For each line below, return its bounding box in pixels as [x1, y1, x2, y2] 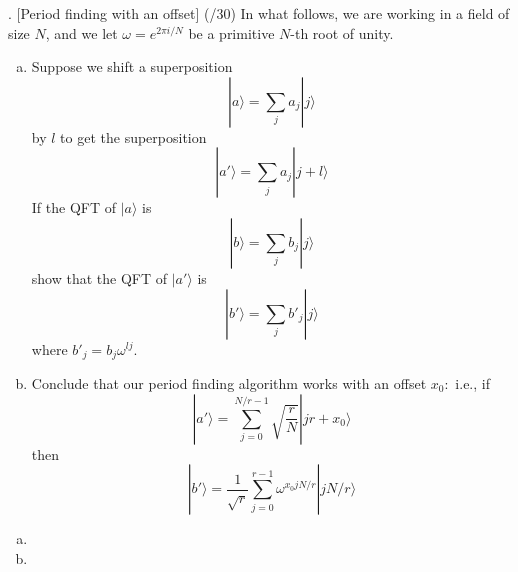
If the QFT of [31, 197, 116, 218]
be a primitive [188, 22, 275, 43]
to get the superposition [60, 126, 207, 147]
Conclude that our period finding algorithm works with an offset [31, 373, 427, 394]
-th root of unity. [290, 22, 394, 43]
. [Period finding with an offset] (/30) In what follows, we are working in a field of [8, 3, 510, 23]
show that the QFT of [31, 267, 168, 288]
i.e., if [455, 373, 490, 394]
